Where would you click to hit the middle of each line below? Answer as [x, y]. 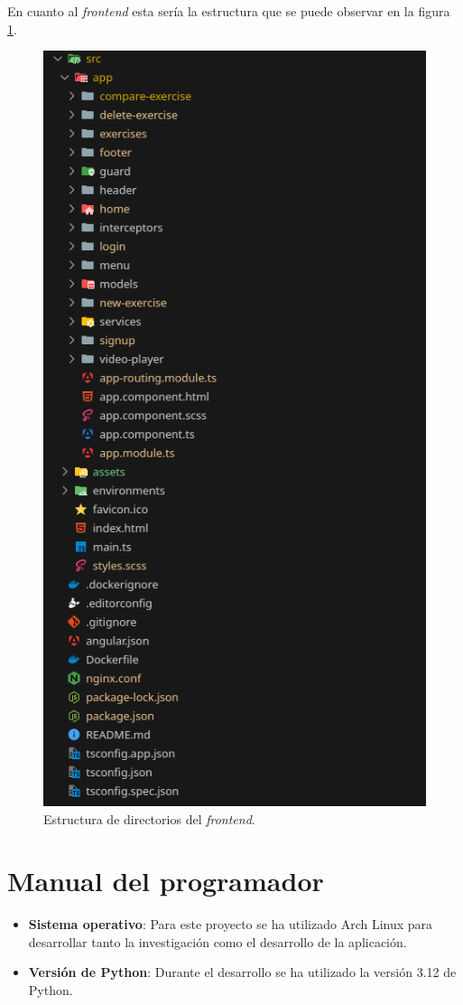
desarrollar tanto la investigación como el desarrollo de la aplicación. [218, 941]
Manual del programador [166, 881]
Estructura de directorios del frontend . [149, 818]
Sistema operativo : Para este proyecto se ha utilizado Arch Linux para [231, 924]
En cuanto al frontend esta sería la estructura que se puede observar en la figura [229, 11]
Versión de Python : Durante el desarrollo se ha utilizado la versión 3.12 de [242, 972]
